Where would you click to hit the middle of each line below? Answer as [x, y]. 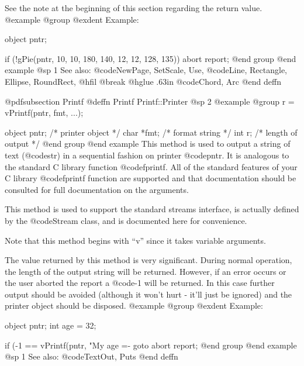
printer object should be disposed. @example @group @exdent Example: [134, 305]
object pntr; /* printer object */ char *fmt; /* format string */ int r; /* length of [151, 132]
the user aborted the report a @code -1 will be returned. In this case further [140, 283]
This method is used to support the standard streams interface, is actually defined [152, 209]
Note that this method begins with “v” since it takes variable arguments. [135, 240]
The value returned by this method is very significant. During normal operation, [148, 260]
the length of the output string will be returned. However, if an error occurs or [146, 271]
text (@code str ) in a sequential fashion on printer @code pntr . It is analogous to [147, 155]
